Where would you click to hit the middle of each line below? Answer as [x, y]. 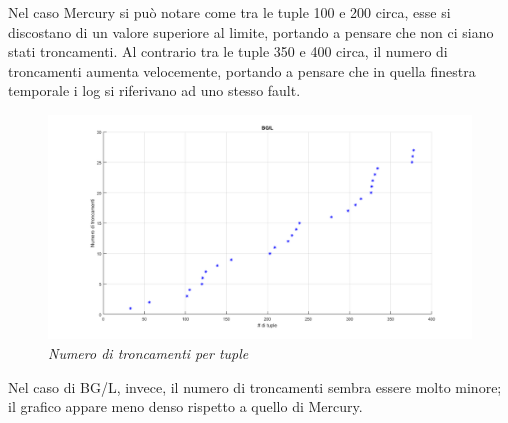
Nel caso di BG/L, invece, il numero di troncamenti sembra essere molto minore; [255, 386]
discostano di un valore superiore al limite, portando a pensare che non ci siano [251, 31]
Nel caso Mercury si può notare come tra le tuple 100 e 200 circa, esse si [229, 12]
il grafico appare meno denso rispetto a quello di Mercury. [185, 406]
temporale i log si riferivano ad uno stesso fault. [154, 90]
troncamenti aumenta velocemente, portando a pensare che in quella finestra [242, 70]
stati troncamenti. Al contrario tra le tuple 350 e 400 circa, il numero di [228, 51]
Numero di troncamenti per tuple [148, 352]
